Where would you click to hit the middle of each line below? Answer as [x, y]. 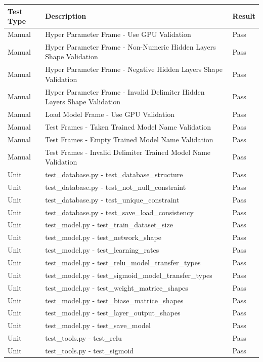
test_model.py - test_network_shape [103, 237]
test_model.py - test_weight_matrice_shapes [117, 287]
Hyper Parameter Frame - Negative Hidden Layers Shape [134, 69]
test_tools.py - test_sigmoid [90, 350]
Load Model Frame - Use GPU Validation [110, 114]
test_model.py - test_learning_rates [102, 250]
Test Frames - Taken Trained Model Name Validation [128, 126]
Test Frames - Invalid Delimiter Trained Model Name [128, 152]
